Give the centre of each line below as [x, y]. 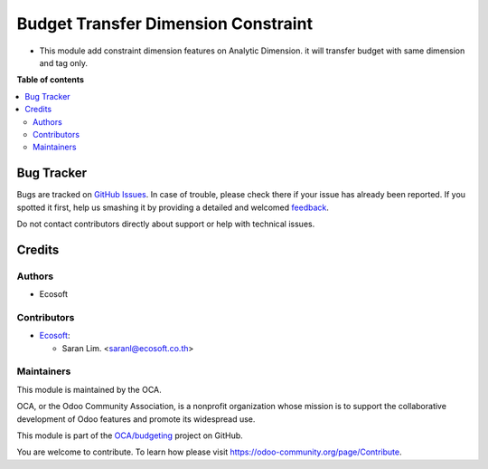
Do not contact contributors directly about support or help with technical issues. [166, 224]
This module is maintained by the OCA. [89, 389]
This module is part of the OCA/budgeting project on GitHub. [130, 435]
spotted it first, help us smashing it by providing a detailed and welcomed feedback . [173, 207]
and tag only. [64, 62]
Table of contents [51, 80]
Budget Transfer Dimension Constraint [165, 24]
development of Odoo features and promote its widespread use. [136, 419]
